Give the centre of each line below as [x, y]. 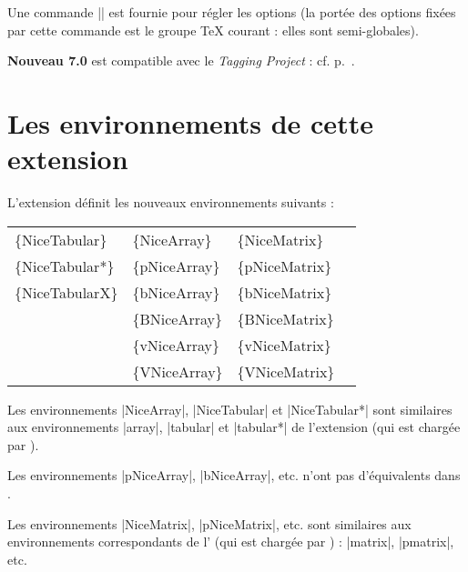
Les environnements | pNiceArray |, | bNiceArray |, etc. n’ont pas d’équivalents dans [234, 475]
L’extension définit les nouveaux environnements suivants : [171, 202]
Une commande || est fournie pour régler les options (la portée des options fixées [232, 12]
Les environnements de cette [190, 122]
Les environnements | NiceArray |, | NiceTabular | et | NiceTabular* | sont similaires [230, 409]
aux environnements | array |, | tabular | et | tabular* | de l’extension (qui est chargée [234, 427]
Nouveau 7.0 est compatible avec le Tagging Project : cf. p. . [181, 60]
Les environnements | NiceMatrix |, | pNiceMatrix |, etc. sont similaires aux [209, 523]
